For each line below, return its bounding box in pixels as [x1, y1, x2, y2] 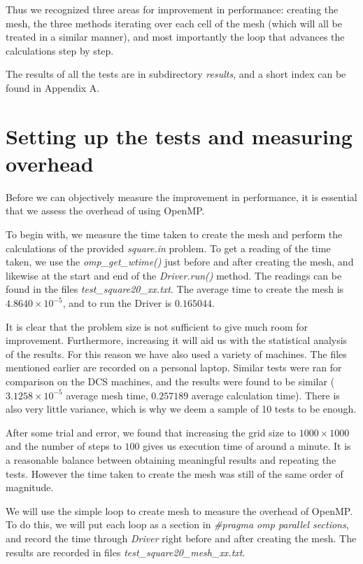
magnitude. [6, 480, 54, 495]
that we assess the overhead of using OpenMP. [6, 203, 205, 218]
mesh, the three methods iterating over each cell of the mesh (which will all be [6, 15, 342, 30]
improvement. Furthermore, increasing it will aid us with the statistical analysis [6, 333, 348, 348]
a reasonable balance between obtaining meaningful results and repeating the [6, 452, 336, 467]
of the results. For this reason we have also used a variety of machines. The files [6, 346, 347, 361]
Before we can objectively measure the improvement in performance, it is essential [6, 189, 357, 204]
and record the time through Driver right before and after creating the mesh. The [6, 530, 357, 545]
